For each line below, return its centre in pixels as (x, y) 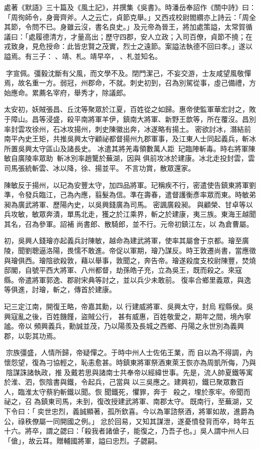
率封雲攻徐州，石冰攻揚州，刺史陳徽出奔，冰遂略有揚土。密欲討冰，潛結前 (127, 129)
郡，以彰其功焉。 (32, 335)
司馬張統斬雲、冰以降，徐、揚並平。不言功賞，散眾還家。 (99, 168)
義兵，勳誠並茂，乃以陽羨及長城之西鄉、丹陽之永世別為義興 (146, 326)
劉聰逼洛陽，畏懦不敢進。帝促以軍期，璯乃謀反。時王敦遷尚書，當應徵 (140, 250)
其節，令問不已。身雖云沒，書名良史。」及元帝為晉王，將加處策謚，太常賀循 (128, 27)
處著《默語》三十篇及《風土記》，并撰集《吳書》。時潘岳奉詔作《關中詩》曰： (130, 7)
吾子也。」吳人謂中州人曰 (208, 431)
